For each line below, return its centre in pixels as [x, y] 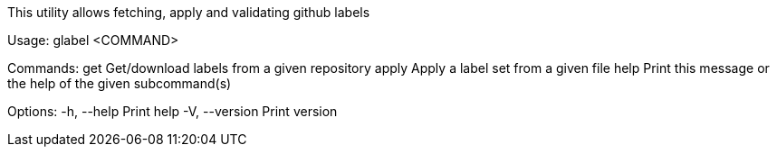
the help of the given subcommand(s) [120, 83]
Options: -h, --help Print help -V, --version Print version [173, 111]
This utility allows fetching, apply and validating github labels [189, 12]
